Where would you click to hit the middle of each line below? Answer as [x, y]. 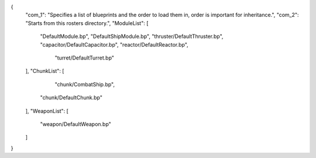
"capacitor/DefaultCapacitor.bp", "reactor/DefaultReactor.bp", [114, 44]
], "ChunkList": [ [45, 71]
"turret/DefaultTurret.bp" [84, 58]
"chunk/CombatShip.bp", [85, 84]
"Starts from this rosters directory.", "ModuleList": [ [87, 23]
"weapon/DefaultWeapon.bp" [75, 124]
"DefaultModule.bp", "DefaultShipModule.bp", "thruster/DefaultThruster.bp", [132, 36]
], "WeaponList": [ [47, 111]
